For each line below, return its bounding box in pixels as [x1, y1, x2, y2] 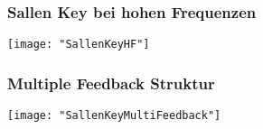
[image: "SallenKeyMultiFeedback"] [7, 109, 221, 123]
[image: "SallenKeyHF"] [7, 38, 150, 51]
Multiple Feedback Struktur [7, 71, 215, 94]
